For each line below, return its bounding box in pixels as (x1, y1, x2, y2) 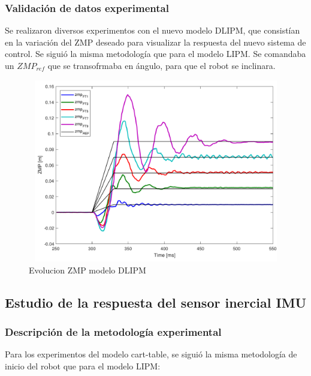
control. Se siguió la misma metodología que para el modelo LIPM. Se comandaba (5, 47, 306, 60)
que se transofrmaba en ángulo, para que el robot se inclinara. (47, 59, 276, 71)
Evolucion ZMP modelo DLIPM (29, 263, 146, 276)
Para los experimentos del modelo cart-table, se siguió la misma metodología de (5, 348, 297, 360)
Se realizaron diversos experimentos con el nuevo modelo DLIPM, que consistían (5, 24, 300, 37)
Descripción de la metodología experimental (5, 324, 222, 339)
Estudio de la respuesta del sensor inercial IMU (5, 293, 307, 311)
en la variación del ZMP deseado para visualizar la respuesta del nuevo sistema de (5, 35, 306, 48)
